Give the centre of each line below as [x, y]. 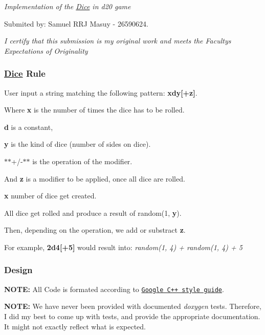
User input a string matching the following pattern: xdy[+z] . [101, 92]
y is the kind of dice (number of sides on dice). [78, 144]
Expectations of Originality [46, 50]
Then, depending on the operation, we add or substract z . [95, 230]
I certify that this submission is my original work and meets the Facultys [118, 41]
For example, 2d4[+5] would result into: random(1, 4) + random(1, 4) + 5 [123, 247]
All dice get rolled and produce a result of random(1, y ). [93, 213]
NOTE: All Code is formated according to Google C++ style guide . [114, 289]
